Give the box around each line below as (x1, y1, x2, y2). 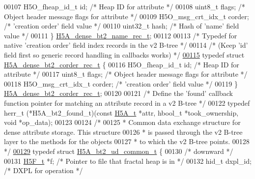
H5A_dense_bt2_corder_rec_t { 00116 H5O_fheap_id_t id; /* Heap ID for (4, 59, 239, 69)
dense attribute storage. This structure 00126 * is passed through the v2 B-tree (4, 126, 243, 137)
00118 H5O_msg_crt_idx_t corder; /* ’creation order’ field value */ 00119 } (4, 78, 238, 89)
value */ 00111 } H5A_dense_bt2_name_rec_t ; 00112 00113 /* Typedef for (4, 30, 237, 40)
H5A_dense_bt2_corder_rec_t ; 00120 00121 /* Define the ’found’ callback (4, 88, 233, 98)
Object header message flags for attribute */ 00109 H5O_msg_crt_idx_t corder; (4, 11, 249, 21)
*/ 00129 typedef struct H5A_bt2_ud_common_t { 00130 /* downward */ (4, 146, 233, 156)
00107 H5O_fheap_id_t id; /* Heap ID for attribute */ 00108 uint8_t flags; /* (4, 1, 245, 11)
